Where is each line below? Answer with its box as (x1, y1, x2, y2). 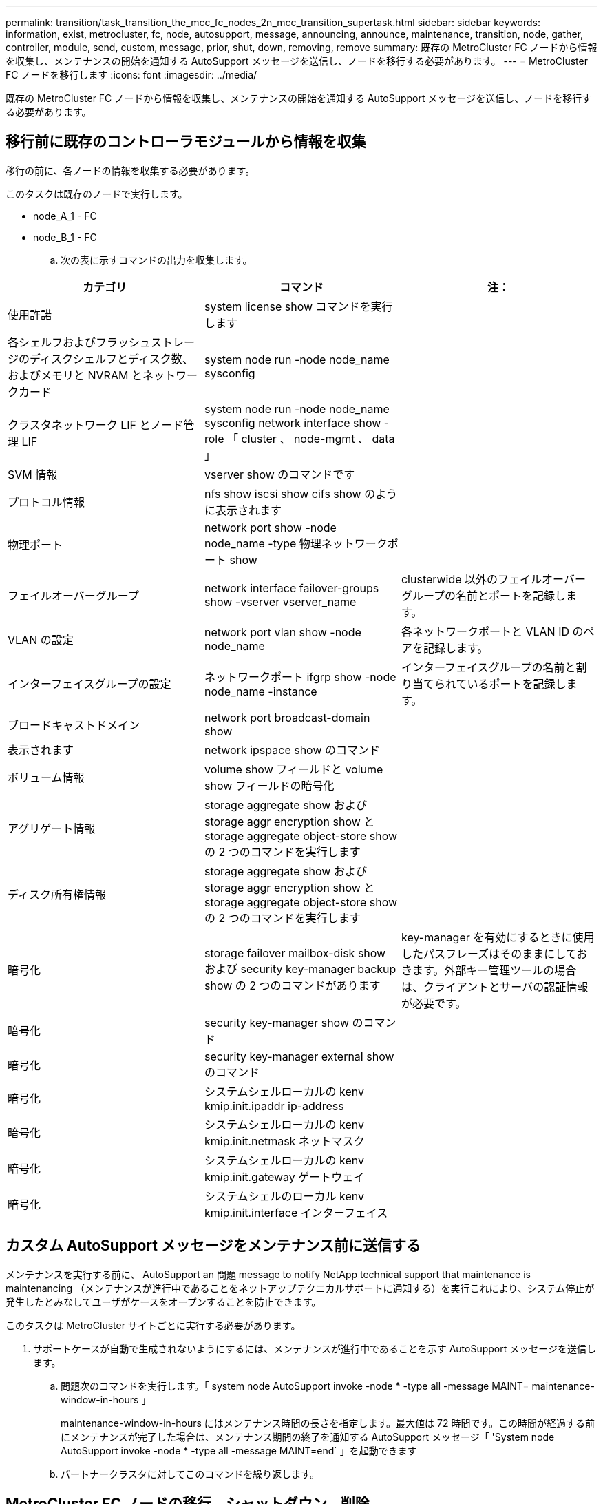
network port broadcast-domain (204, 710, 370, 724)
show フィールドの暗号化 (204, 778, 335, 793)
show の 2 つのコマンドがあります (204, 978, 381, 992)
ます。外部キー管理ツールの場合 (412, 963, 577, 977)
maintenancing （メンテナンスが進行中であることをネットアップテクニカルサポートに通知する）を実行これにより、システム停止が (6, 1282, 595, 1294)
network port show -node (204, 520, 337, 534)
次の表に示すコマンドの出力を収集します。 (61, 253, 253, 266)
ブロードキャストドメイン (8, 718, 140, 732)
